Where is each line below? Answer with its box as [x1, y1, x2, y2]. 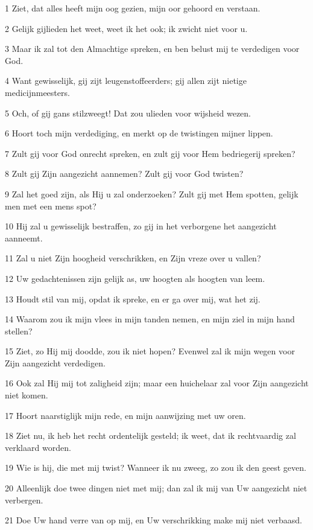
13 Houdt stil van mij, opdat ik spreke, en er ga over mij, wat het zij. [5, 292, 261, 305]
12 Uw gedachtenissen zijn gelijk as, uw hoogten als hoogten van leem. [5, 272, 265, 284]
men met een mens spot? [5, 199, 96, 212]
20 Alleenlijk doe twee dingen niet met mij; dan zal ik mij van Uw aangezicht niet [5, 482, 308, 494]
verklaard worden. [5, 441, 71, 453]
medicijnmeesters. [5, 86, 70, 98]
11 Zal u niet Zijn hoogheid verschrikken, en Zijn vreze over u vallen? [5, 252, 261, 264]
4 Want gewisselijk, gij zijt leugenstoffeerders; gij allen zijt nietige [5, 74, 247, 87]
